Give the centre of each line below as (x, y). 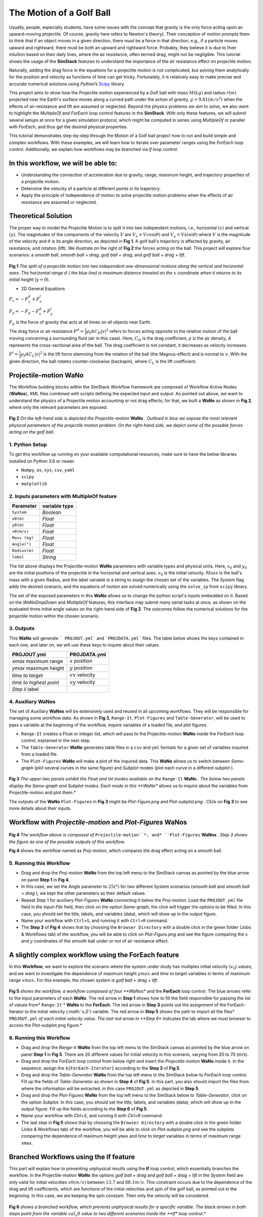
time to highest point (36, 682)
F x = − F (19, 299)
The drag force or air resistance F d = (47, 331)
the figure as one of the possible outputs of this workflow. (67, 842)
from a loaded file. (39, 754)
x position (81, 661)
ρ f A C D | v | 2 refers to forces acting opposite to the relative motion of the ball (162, 332)
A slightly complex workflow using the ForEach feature (94, 955)
